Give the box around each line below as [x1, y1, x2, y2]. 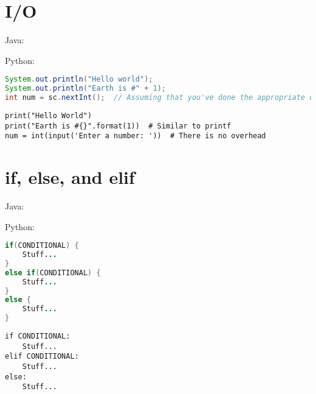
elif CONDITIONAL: [5, 352, 79, 361]
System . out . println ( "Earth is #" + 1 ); [5, 84, 166, 93]
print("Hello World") [5, 111, 92, 120]
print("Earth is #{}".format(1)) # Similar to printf [5, 121, 232, 130]
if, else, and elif [5, 164, 135, 189]
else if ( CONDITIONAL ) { [5, 268, 101, 277]
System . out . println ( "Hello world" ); [5, 75, 153, 84]
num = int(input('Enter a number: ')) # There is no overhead [5, 132, 266, 141]
